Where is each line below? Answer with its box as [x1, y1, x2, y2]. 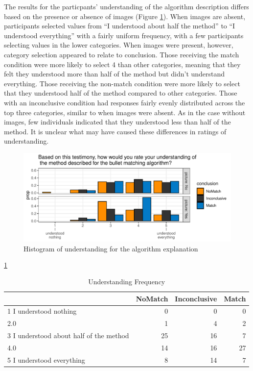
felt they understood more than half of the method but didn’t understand [4, 69, 225, 79]
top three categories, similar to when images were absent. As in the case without [4, 107, 246, 117]
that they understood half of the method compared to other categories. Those [4, 88, 237, 98]
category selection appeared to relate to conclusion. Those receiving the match [4, 49, 239, 59]
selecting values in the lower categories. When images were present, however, [4, 40, 233, 50]
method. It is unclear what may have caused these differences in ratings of [4, 126, 227, 136]
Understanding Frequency [88, 276, 165, 287]
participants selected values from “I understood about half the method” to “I [4, 21, 235, 31]
